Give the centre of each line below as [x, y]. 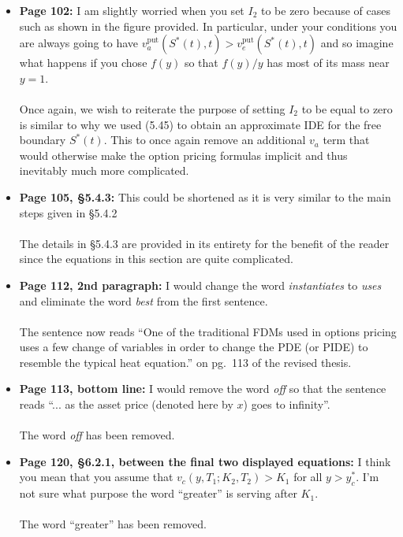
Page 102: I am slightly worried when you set [132, 10]
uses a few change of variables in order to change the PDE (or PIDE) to [194, 347]
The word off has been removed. [97, 435]
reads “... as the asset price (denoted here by [126, 404]
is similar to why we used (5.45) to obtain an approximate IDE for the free [200, 124]
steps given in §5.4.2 [68, 212]
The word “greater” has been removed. [113, 524]
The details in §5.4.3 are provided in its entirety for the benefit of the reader [204, 243]
